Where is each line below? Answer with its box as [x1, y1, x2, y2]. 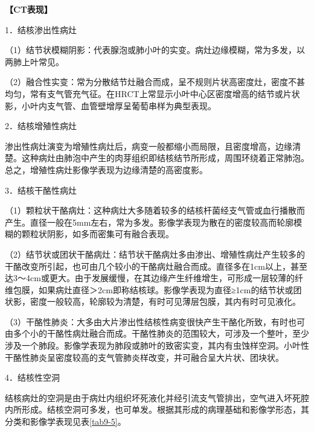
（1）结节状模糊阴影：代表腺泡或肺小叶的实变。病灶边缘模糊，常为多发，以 [5, 43, 305, 56]
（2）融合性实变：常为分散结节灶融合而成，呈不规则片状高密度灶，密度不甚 [5, 75, 305, 88]
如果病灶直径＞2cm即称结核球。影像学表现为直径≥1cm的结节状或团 [38, 283, 302, 296]
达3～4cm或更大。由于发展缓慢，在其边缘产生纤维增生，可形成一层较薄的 [5, 272, 295, 284]
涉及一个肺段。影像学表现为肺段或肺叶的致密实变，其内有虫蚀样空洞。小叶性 [5, 339, 309, 352]
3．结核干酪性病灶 [5, 183, 77, 196]
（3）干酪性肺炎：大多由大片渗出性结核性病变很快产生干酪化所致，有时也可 [5, 315, 305, 328]
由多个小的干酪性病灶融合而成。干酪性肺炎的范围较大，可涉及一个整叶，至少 [5, 327, 309, 340]
